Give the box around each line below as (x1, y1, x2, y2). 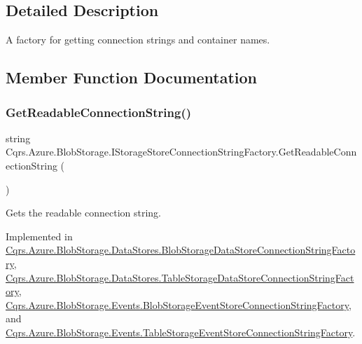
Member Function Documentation (6, 67, 258, 88)
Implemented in (6, 228, 73, 243)
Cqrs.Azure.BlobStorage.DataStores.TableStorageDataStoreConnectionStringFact (6, 270, 354, 284)
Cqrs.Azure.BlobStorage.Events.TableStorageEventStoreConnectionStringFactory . (6, 324, 356, 339)
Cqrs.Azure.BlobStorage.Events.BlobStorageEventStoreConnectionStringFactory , (6, 297, 351, 312)
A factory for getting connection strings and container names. (6, 32, 270, 47)
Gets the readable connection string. (6, 205, 161, 220)
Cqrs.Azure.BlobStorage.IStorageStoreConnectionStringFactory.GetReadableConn (6, 144, 357, 159)
